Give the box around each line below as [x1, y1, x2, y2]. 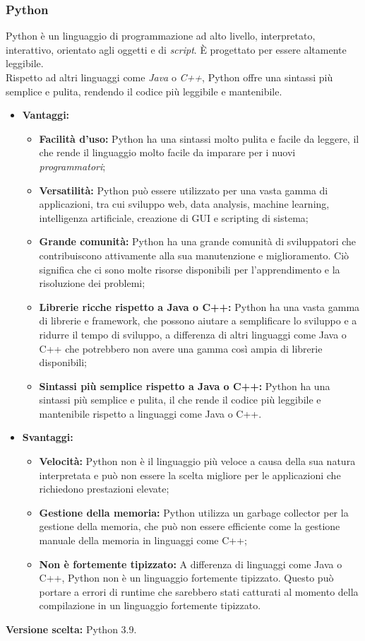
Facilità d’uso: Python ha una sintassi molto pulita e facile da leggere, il [39, 131, 359, 146]
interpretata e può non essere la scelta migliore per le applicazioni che [39, 467, 341, 482]
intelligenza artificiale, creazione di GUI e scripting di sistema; [39, 210, 309, 225]
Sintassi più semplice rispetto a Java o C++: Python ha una [39, 378, 330, 393]
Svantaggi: [22, 430, 73, 445]
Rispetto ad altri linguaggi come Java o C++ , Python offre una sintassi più [6, 70, 333, 84]
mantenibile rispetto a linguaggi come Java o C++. [39, 406, 262, 421]
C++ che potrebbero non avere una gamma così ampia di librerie [39, 341, 323, 355]
